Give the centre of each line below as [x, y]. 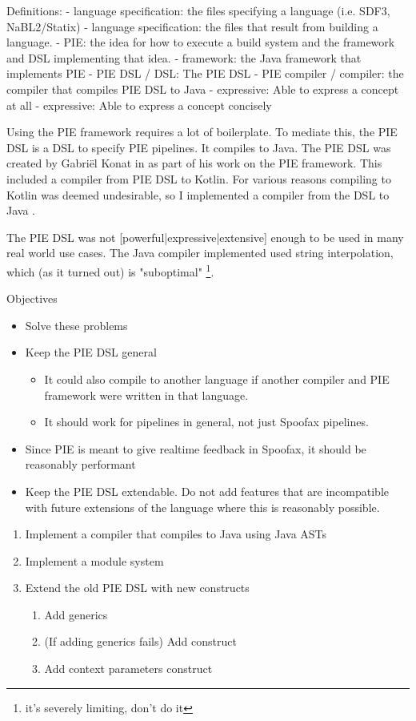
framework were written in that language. [146, 395]
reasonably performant [80, 464]
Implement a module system [94, 560]
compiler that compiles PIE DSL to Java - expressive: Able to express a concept [203, 89]
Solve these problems [76, 325]
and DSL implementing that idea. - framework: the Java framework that [184, 57]
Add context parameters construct [128, 669]
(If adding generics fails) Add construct [140, 641]
